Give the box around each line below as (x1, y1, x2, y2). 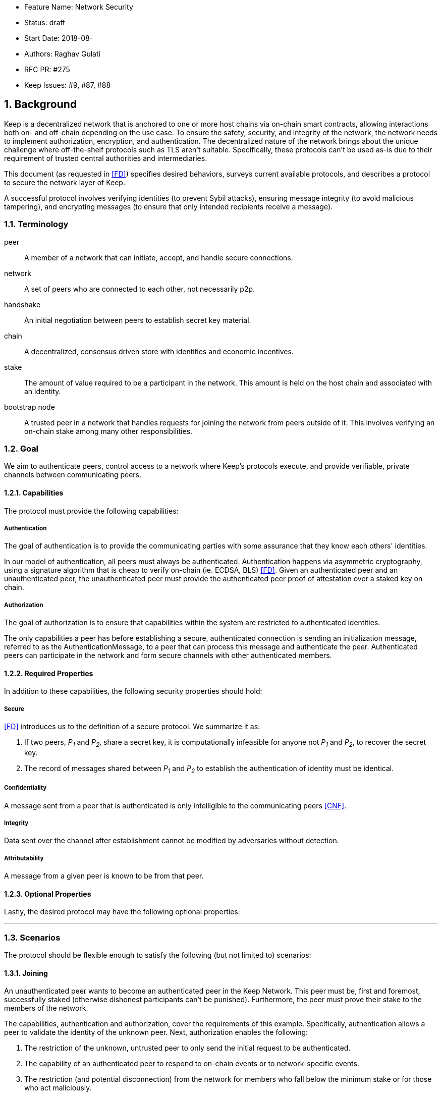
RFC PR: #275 (24, 65, 70, 74)
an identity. (24, 387, 61, 396)
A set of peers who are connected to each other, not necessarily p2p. (24, 284, 255, 293)
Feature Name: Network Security (24, 3, 133, 11)
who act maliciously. (24, 1083, 92, 1092)
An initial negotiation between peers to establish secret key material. (24, 315, 251, 324)
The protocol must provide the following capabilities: (4, 506, 179, 515)
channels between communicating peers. (4, 470, 142, 479)
